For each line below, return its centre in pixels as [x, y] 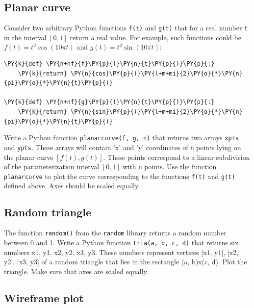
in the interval [25, 37]
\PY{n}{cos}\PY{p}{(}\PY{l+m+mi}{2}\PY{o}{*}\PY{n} [157, 73]
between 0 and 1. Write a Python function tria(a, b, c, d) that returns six [121, 242]
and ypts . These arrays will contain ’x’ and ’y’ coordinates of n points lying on [123, 147]
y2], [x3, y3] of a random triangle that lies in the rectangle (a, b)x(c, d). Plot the [126, 262]
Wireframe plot [44, 297]
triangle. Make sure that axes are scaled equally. [76, 271]
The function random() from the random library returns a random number [115, 233]
